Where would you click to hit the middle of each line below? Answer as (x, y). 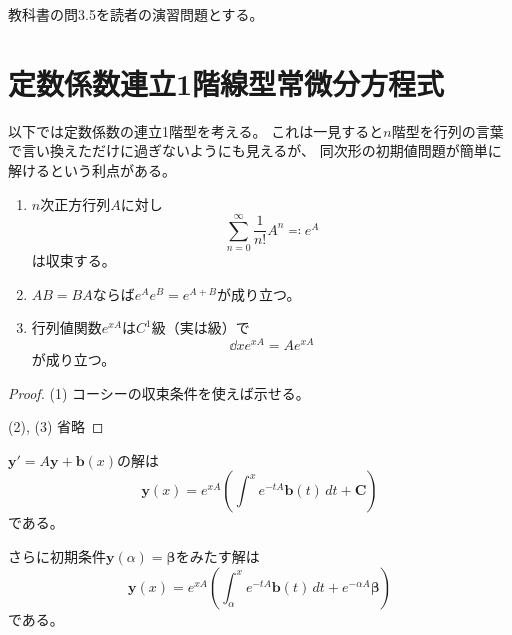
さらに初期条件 (57, 556)
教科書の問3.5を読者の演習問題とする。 (136, 14)
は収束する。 (73, 260)
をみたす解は (217, 556)
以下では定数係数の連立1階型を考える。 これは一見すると (196, 130)
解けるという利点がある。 (92, 169)
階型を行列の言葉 (447, 130)
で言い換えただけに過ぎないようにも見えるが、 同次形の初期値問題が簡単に (255, 150)
